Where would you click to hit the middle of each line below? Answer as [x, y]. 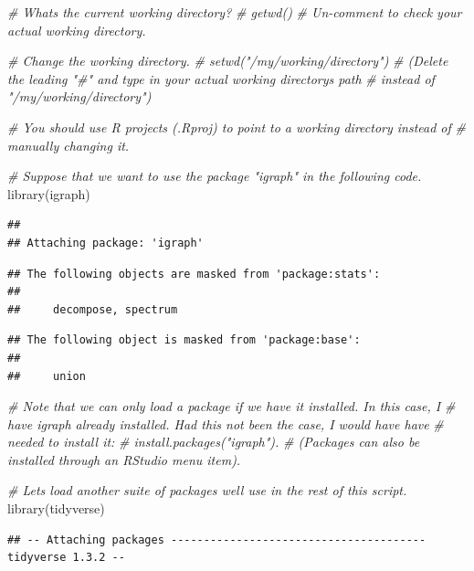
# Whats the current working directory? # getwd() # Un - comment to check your [235, 12]
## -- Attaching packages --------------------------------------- [217, 539]
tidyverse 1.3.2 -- [66, 558]
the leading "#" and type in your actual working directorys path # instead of [221, 78]
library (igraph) [49, 193]
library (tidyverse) [56, 508]
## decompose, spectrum [93, 309]
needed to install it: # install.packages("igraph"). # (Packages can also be [214, 442]
